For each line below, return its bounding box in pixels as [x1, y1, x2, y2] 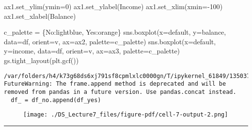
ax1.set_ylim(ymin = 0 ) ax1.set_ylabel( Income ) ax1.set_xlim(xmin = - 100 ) [4, 1, 223, 11]
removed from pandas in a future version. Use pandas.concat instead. [4, 88, 236, 95]
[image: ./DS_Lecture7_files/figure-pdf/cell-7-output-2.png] [23, 111, 228, 118]
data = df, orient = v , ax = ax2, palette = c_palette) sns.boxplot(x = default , [4, 36, 216, 46]
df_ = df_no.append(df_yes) [11, 96, 101, 104]
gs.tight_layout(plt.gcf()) [4, 55, 79, 65]
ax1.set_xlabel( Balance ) [4, 11, 76, 21]
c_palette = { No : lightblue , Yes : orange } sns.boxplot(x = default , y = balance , [4, 27, 226, 37]
